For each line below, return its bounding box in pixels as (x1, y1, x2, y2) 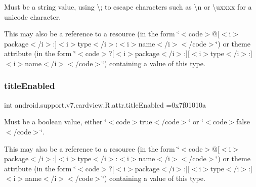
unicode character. (4, 11, 61, 22)
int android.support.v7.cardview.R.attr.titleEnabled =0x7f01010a (4, 99, 206, 110)
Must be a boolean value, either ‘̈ (4, 116, 107, 127)
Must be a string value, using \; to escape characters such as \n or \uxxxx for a (4, 2, 252, 12)
